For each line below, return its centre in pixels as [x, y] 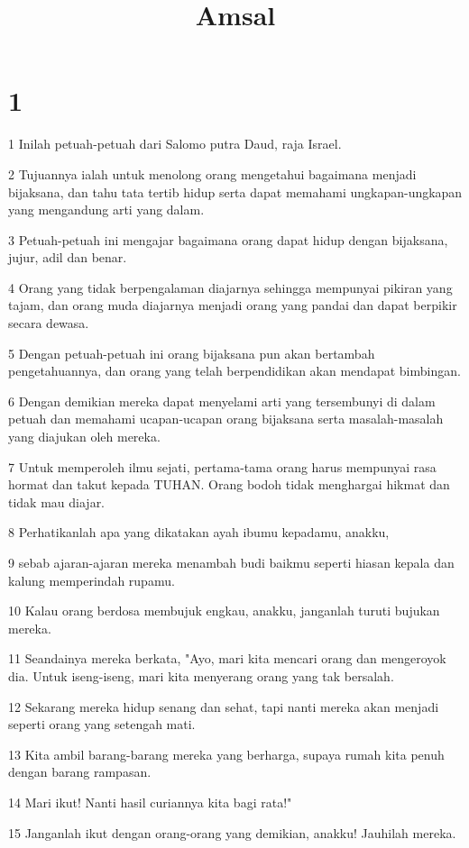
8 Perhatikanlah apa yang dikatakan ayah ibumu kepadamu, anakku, [199, 532]
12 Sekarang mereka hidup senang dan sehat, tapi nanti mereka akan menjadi [224, 706]
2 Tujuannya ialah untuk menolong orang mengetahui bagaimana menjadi [212, 173]
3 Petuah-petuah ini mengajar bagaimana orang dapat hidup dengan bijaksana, [228, 239]
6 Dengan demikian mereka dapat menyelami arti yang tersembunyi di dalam [222, 401]
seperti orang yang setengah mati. [102, 724]
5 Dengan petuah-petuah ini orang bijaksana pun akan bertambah [192, 353]
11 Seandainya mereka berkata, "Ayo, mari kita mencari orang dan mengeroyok [227, 658]
